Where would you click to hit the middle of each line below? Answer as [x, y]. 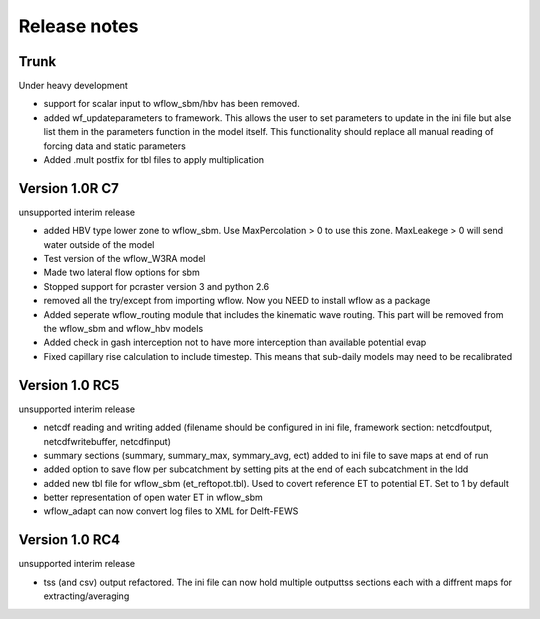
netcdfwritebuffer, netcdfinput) [107, 441]
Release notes [78, 26]
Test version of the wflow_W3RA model [124, 259]
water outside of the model [99, 244]
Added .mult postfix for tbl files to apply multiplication [154, 160]
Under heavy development [73, 86]
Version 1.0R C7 [68, 188]
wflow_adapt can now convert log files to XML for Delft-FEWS [171, 511]
